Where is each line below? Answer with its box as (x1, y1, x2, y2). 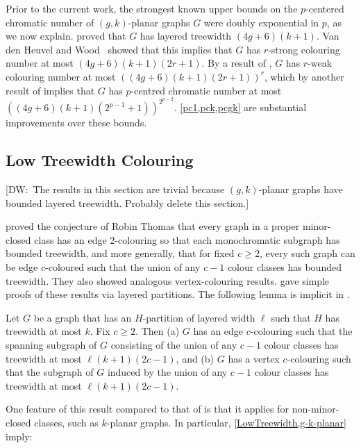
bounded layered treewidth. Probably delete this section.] (6, 195, 249, 210)
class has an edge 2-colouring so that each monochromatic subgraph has (34, 232, 340, 247)
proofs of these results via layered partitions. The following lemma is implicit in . (6, 287, 350, 301)
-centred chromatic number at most (131, 83, 282, 97)
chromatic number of (6, 15, 94, 29)
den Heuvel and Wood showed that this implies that (6, 42, 233, 56)
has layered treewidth (140, 28, 232, 43)
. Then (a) (135, 324, 180, 338)
